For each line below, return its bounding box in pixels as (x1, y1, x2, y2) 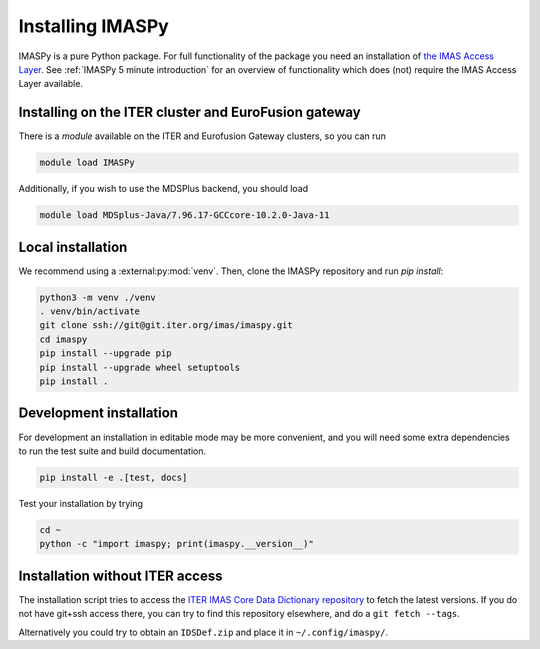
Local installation (18, 238, 128, 255)
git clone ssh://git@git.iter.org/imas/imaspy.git (39, 320, 294, 331)
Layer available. (18, 78, 84, 90)
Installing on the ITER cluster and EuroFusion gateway (18, 104, 361, 121)
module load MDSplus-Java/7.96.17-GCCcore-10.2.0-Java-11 (39, 210, 330, 221)
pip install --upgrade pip (39, 348, 172, 359)
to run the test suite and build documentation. (18, 445, 207, 457)
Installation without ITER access (18, 567, 223, 584)
